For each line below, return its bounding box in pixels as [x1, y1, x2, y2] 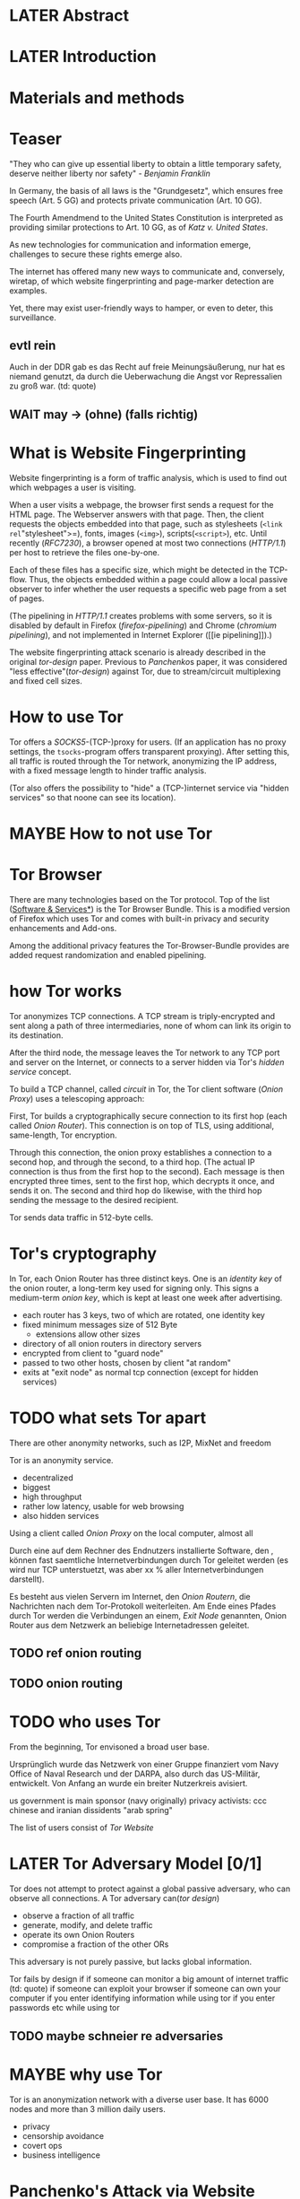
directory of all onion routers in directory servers [21, 1338, 202, 1348]
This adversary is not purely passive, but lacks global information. [9, 1957, 253, 1968]
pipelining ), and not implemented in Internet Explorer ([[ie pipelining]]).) [9, 629, 273, 640]
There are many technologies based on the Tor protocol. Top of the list [9, 894, 270, 904]
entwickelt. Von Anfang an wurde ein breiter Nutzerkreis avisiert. [9, 1778, 248, 1789]
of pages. [9, 593, 45, 604]
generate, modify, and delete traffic [21, 1920, 154, 1931]
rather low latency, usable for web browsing [21, 1500, 184, 1512]
